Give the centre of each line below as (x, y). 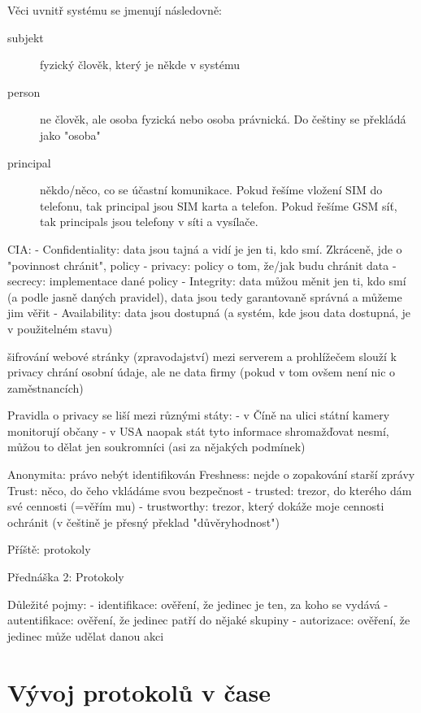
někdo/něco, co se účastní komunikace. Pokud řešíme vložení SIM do (211, 190)
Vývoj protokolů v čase (139, 691)
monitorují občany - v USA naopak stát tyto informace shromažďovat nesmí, (198, 430)
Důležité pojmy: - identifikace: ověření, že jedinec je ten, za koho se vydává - (198, 604)
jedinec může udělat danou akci (86, 635)
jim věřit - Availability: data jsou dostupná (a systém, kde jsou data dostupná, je (209, 313)
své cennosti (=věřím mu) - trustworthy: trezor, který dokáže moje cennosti (196, 506)
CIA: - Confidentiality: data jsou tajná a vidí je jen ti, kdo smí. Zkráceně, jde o (205, 248)
